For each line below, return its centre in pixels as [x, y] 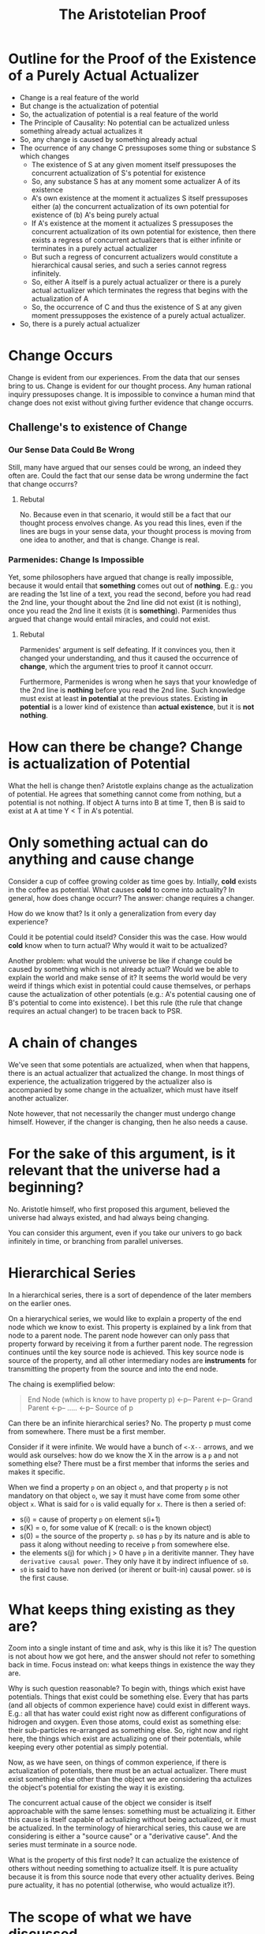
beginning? [46, 1187]
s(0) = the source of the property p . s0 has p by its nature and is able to [135, 1536]
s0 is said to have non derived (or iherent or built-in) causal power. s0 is [135, 1569]
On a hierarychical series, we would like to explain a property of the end [125, 1318]
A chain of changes [73, 1042]
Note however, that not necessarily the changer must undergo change [122, 1113]
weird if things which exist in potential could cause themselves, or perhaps [129, 986]
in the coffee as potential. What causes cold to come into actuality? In [121, 890]
